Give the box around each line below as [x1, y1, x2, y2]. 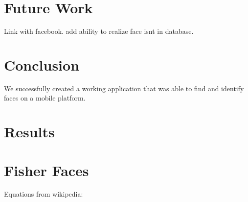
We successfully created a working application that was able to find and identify [4, 83, 244, 93]
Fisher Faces [4, 160, 89, 180]
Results [4, 122, 55, 142]
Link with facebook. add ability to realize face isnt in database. [4, 26, 194, 36]
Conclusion [4, 54, 80, 75]
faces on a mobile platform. [4, 93, 86, 103]
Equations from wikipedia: [4, 188, 83, 199]
